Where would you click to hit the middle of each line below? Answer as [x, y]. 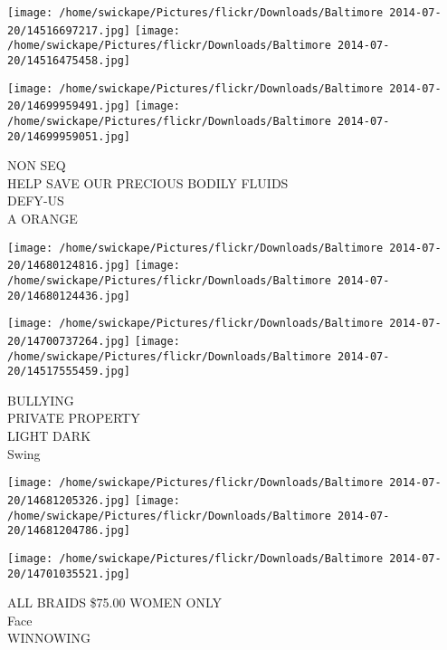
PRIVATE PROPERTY [74, 418]
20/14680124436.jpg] [69, 296]
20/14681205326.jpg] [69, 500]
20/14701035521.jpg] [69, 574]
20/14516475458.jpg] [69, 60]
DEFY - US [36, 201]
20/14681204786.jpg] [69, 531]
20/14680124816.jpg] [69, 266]
